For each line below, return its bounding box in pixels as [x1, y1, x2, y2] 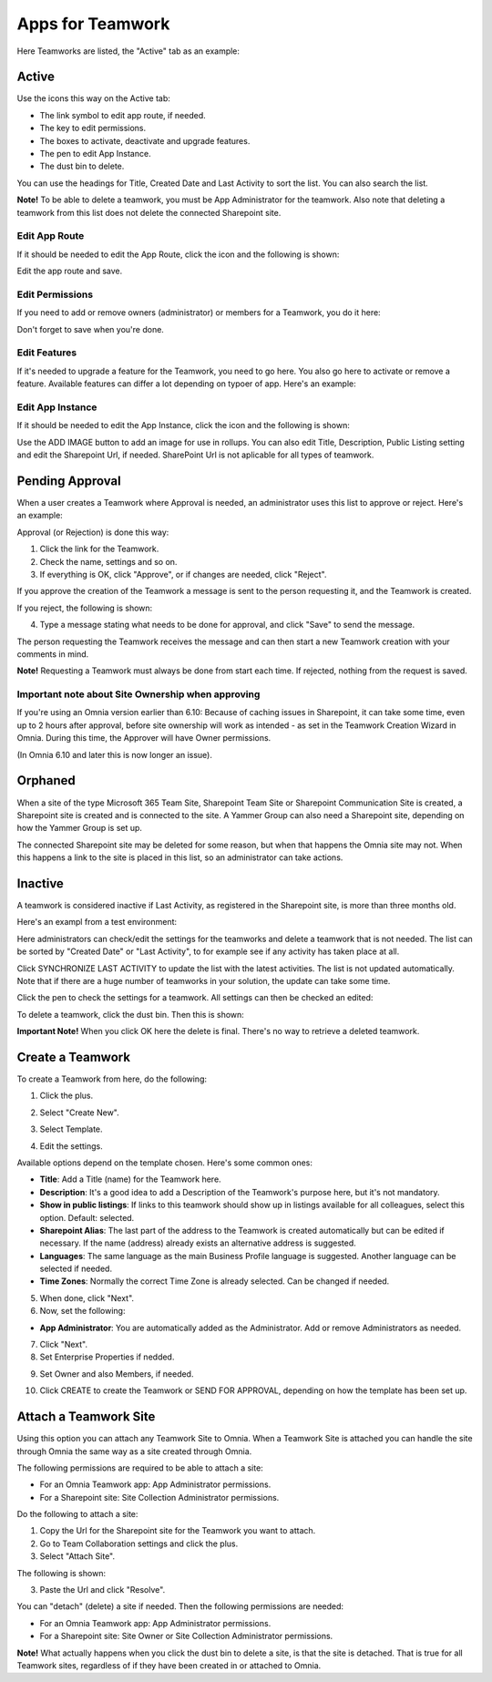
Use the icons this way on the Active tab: [16, 93, 170, 104]
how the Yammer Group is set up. [16, 823, 143, 834]
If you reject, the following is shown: [16, 602, 153, 613]
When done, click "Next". [39, 1292, 135, 1303]
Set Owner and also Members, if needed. [39, 1368, 194, 1379]
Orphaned [16, 773, 77, 788]
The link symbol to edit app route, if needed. [39, 109, 206, 120]
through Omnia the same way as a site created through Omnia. [16, 1445, 252, 1457]
